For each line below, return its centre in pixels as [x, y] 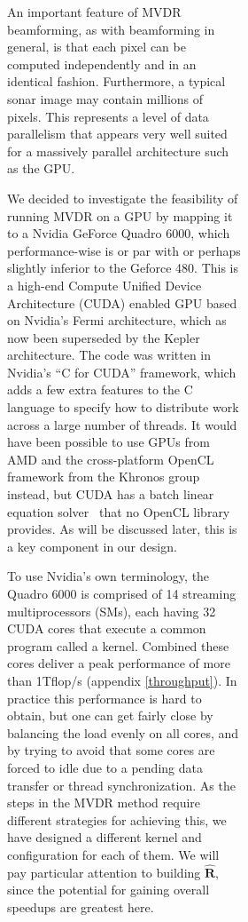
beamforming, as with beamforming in [111, 29]
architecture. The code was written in [109, 355]
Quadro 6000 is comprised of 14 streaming [122, 593]
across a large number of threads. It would [122, 424]
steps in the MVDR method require [104, 803]
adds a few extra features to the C [100, 389]
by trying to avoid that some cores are [111, 750]
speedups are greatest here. [81, 906]
